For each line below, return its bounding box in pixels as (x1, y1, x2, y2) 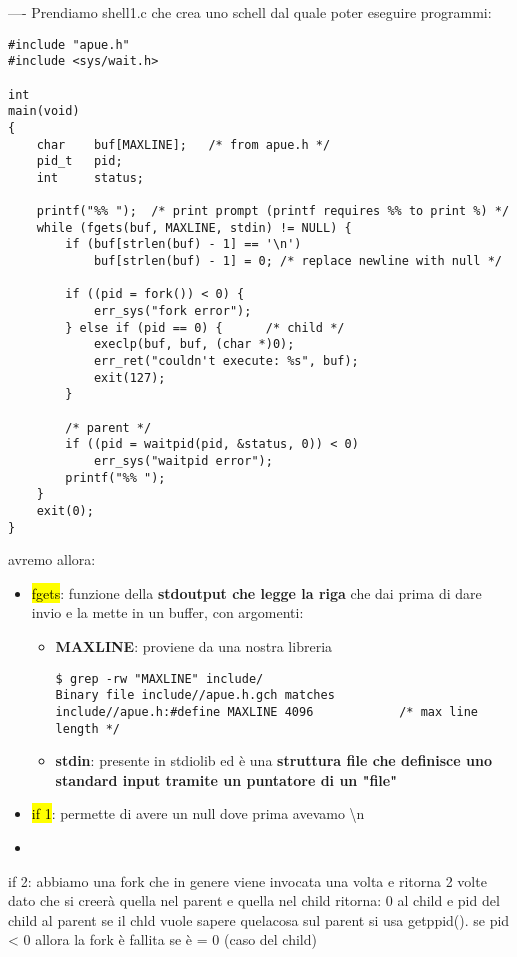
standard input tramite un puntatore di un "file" (55, 769, 397, 790)
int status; (36, 170, 145, 185)
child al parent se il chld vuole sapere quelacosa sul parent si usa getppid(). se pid (8, 909, 510, 930)
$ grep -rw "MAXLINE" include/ (55, 671, 264, 686)
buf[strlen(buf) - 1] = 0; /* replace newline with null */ (93, 254, 502, 269)
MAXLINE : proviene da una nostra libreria (55, 636, 333, 657)
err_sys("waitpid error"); (93, 454, 273, 468)
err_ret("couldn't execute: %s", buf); (93, 354, 359, 369)
